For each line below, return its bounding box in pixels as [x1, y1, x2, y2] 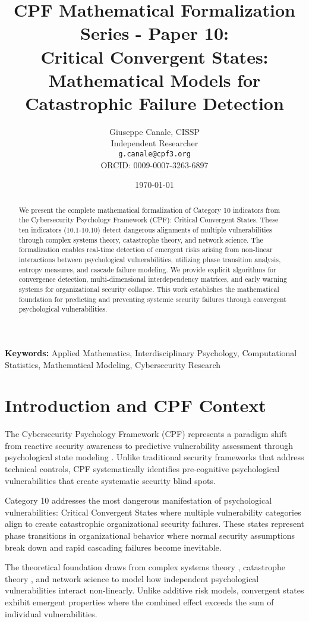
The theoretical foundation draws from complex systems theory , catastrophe [5, 561, 285, 573]
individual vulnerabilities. [5, 607, 97, 620]
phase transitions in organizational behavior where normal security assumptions [5, 529, 295, 541]
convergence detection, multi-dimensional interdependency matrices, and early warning [18, 274, 287, 284]
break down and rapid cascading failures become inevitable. [5, 541, 222, 553]
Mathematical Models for [48, 67, 261, 92]
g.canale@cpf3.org [118, 150, 191, 159]
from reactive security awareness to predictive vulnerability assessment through [5, 439, 293, 451]
